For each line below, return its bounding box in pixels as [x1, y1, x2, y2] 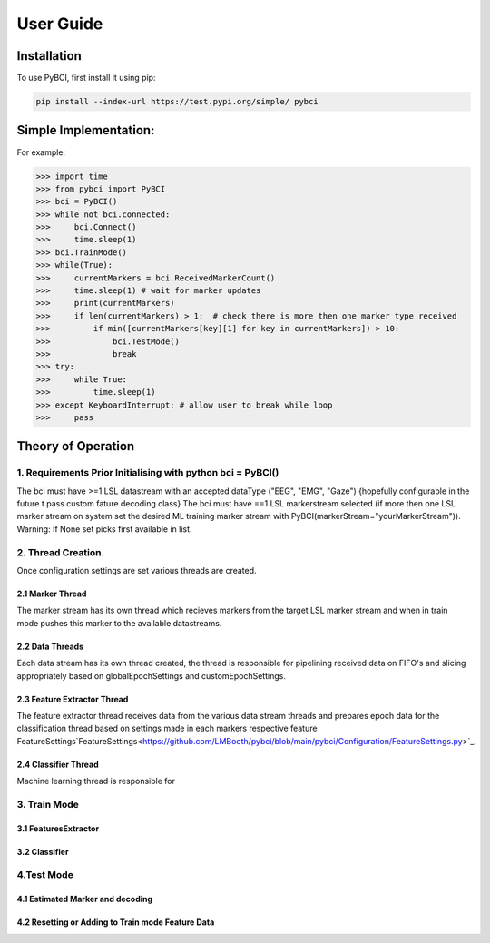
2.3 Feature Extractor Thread [16, 693, 129, 704]
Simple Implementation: [16, 123, 155, 138]
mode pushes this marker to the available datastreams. [16, 617, 222, 628]
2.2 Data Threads [16, 641, 84, 652]
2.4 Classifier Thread [16, 759, 99, 770]
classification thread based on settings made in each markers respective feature [16, 722, 318, 734]
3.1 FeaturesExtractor [16, 822, 100, 834]
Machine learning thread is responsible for [16, 776, 176, 787]
